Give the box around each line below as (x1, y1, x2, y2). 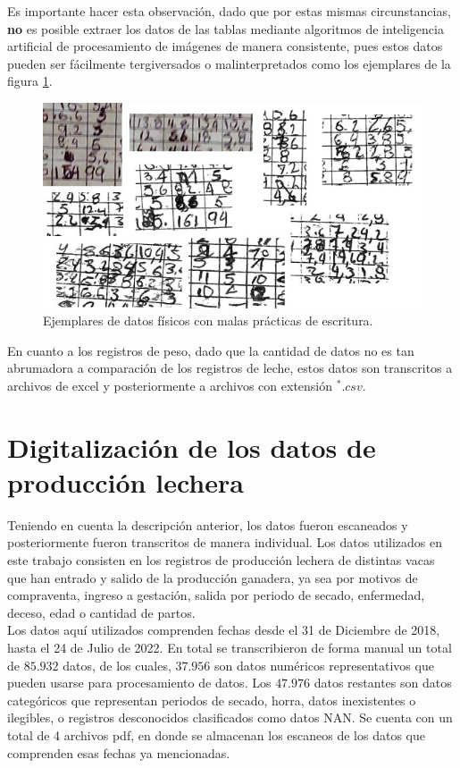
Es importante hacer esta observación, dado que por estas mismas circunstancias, (7, 2, 451, 20)
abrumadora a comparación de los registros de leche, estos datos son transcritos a (7, 359, 453, 377)
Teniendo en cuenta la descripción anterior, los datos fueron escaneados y (7, 515, 408, 534)
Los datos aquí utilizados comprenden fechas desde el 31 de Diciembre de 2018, (7, 620, 440, 639)
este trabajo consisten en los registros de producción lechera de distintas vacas (7, 550, 435, 569)
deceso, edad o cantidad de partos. (7, 603, 196, 621)
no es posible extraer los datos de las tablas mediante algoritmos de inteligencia (7, 19, 444, 38)
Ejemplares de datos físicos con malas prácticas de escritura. (43, 311, 373, 330)
